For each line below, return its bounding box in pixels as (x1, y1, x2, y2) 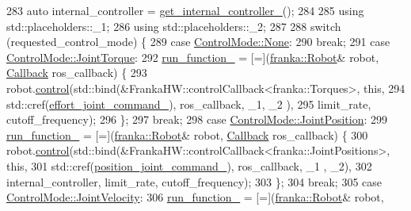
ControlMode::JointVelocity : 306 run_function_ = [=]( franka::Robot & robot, (6, 189, 384, 205)
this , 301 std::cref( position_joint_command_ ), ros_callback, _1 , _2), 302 (6, 157, 372, 174)
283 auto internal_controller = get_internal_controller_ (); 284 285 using (6, 2, 364, 18)
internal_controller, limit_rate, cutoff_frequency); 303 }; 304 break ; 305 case (6, 173, 382, 190)
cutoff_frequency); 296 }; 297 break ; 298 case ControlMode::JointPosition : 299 (6, 111, 387, 128)
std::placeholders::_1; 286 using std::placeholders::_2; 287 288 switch (6, 17, 341, 34)
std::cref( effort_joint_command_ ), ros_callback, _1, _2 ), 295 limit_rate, (6, 95, 371, 112)
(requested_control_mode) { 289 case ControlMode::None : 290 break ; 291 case (6, 33, 390, 50)
